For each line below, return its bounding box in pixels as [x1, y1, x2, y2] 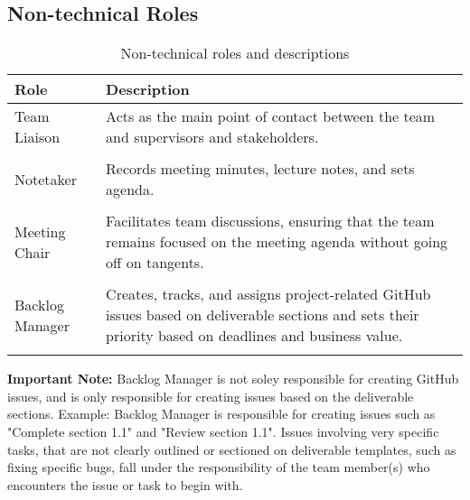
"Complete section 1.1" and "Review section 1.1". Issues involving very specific [7, 421, 439, 440]
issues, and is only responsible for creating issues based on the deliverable [7, 386, 414, 405]
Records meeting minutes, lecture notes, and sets [106, 158, 415, 180]
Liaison [14, 126, 61, 148]
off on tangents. [106, 252, 204, 273]
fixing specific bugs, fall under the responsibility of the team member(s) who [7, 458, 430, 477]
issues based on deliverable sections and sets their [106, 304, 419, 326]
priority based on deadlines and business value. [106, 325, 403, 347]
